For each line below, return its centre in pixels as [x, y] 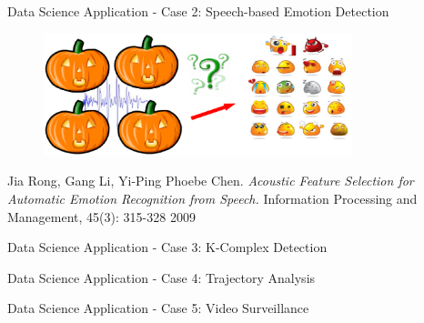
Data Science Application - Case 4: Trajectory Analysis [162, 277]
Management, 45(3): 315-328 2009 [101, 216]
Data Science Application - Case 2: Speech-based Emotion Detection [198, 11]
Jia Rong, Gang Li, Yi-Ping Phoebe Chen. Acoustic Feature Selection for [211, 181]
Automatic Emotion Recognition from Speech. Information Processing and [212, 198]
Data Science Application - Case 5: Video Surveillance [158, 308]
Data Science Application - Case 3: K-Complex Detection [167, 247]
